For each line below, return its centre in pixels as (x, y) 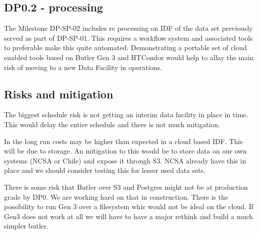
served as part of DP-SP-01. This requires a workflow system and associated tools (129, 38)
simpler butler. (26, 226)
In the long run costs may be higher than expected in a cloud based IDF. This (124, 141)
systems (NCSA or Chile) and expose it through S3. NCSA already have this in (125, 160)
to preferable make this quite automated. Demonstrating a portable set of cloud (126, 47)
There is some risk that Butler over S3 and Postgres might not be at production (126, 187)
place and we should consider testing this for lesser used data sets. (105, 170)
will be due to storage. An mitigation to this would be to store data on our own (126, 151)
